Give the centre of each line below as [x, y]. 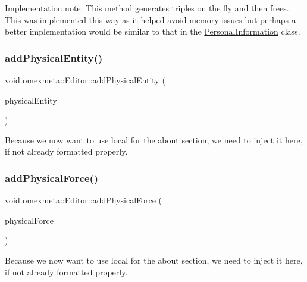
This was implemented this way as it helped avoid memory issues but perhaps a [150, 19]
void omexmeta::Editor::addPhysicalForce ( [84, 200]
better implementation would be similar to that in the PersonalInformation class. [153, 31]
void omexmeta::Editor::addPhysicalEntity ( [85, 80]
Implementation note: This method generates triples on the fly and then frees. [147, 8]
